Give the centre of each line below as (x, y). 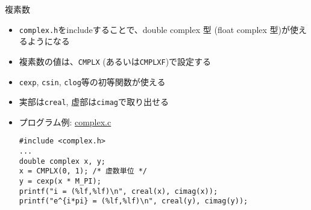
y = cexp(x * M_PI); (60, 181)
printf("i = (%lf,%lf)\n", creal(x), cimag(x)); (118, 191)
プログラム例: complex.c (65, 121)
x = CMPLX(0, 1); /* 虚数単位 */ (83, 171)
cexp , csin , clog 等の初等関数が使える (92, 81)
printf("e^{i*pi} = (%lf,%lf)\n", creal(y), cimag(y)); (134, 201)
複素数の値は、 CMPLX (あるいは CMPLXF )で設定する (115, 61)
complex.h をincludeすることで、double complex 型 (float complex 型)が (155, 29)
